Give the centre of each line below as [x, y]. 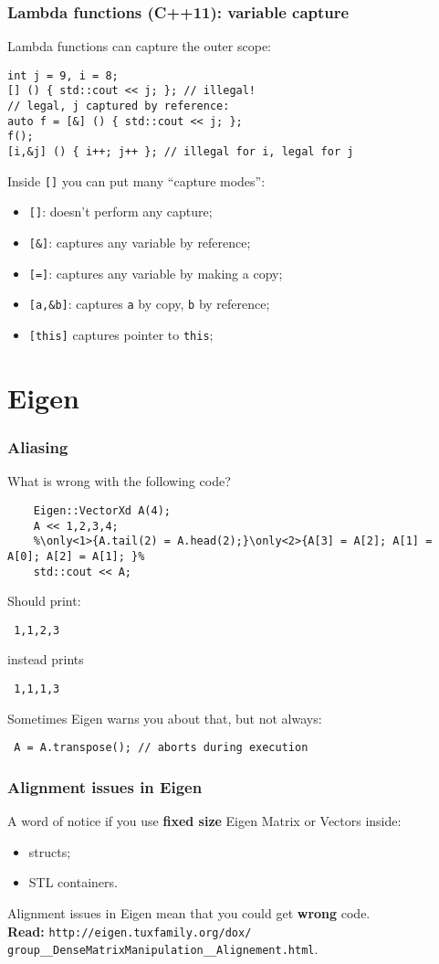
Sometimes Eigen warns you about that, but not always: [165, 718]
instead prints [46, 659]
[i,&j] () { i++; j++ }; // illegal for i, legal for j [181, 152]
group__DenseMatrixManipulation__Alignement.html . [163, 949]
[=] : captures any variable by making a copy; [156, 273]
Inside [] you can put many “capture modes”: [136, 180]
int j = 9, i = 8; [63, 75]
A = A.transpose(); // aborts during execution [161, 748]
